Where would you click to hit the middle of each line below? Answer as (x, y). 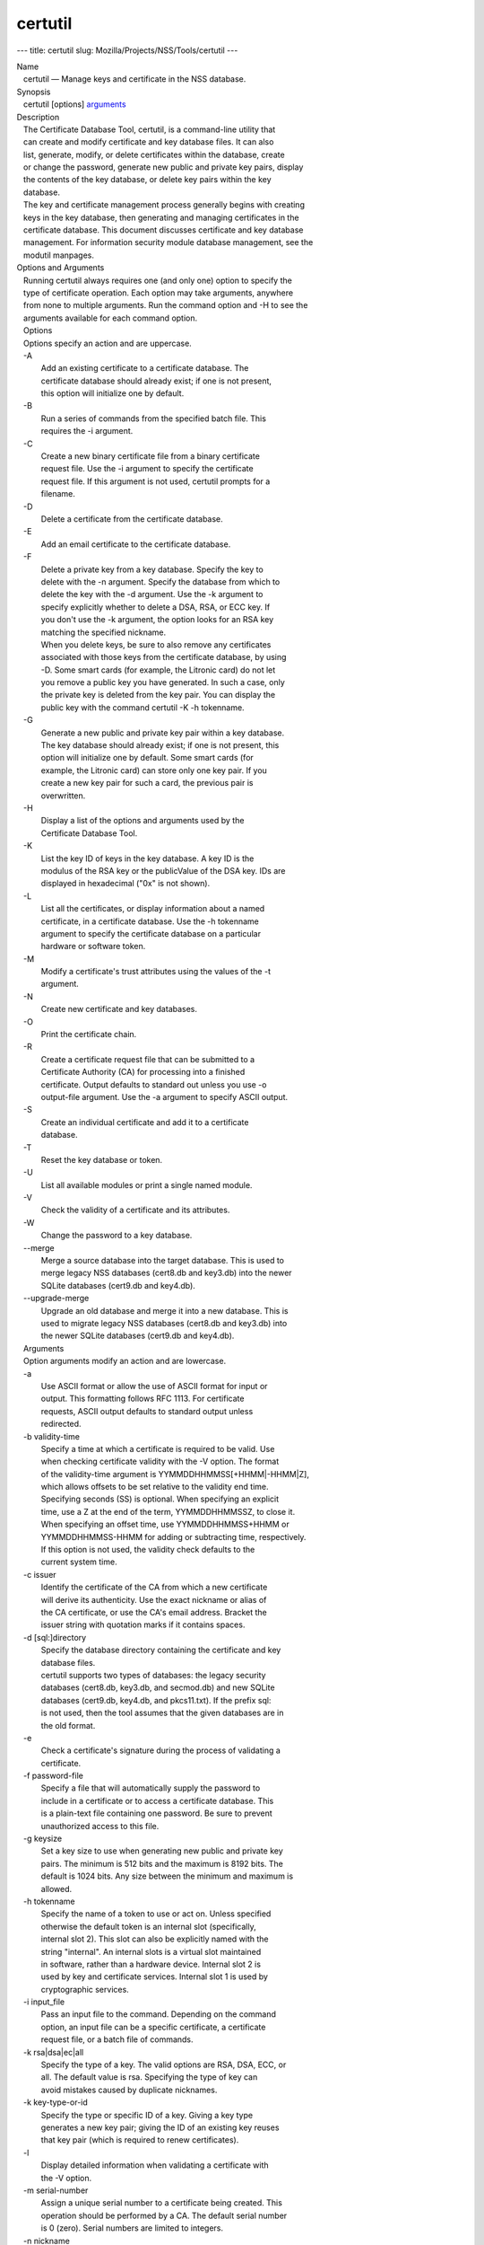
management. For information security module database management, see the (168, 242)
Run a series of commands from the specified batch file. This (153, 418)
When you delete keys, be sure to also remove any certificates (156, 644)
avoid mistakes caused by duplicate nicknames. (129, 2090)
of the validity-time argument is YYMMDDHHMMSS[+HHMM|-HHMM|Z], (175, 1474)
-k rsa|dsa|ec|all (53, 2052)
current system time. (79, 1562)
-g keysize (43, 1839)
